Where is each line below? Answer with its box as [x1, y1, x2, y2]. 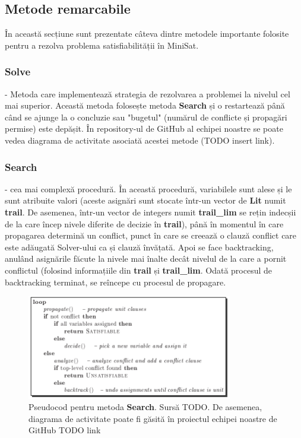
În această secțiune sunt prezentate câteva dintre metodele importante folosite [5, 27, 289, 40]
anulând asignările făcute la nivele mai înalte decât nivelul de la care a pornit [5, 252, 287, 265]
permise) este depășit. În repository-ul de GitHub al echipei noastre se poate [5, 122, 283, 135]
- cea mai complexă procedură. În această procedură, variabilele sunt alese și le [5, 182, 292, 195]
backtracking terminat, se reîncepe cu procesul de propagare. [5, 275, 226, 288]
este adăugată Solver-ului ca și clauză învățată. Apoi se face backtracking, [5, 240, 274, 253]
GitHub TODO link [28, 424, 101, 436]
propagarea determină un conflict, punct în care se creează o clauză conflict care [5, 229, 297, 242]
